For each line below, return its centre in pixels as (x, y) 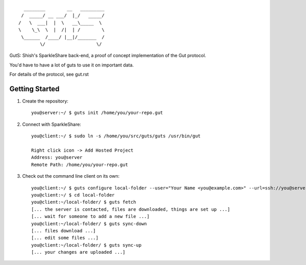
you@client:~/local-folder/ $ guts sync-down (89, 224)
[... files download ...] (64, 231)
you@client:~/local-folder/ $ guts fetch (84, 202)
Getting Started (34, 89)
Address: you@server (57, 158)
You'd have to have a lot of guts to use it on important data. (72, 65)
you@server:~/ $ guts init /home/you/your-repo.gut (97, 113)
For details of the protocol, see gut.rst (49, 75)
